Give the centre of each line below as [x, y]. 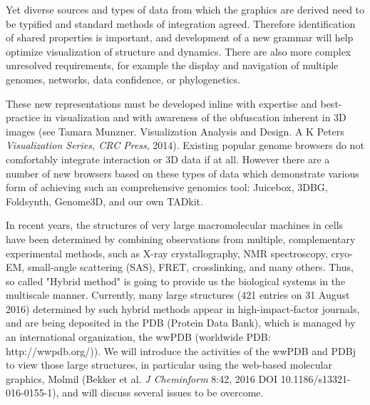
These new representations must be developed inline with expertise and [161, 103]
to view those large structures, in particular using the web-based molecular [169, 365]
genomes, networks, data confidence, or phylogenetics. [123, 79]
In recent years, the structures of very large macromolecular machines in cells [175, 225]
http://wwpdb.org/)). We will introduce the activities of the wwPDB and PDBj [181, 350]
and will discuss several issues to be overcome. [163, 393]
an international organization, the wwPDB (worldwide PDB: [138, 337]
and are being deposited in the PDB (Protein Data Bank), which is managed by [181, 323]
